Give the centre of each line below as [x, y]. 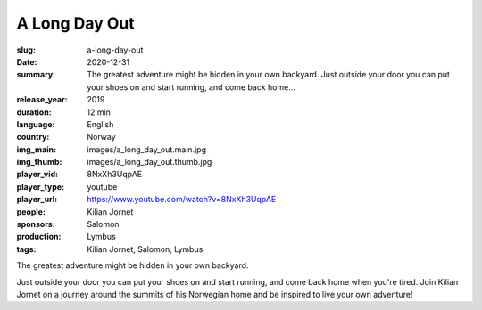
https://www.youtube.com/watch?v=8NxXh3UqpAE [182, 200]
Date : [27, 61]
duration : [34, 112]
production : [39, 237]
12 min [99, 112]
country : [33, 137]
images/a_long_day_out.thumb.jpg [150, 162]
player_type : [41, 186]
